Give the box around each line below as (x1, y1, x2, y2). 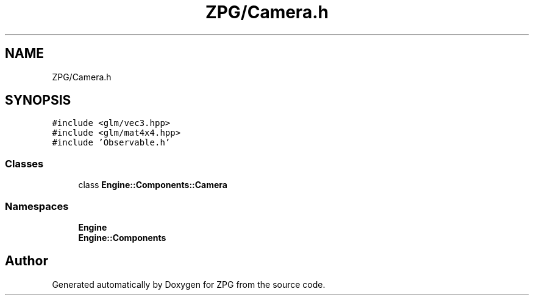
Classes (5, 157, 44, 170)
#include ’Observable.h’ (52, 138, 171, 148)
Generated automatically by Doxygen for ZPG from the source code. (52, 279, 326, 290)
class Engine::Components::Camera (78, 180, 227, 190)
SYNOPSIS (5, 92, 71, 108)
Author (5, 253, 48, 269)
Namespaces (5, 200, 69, 212)
